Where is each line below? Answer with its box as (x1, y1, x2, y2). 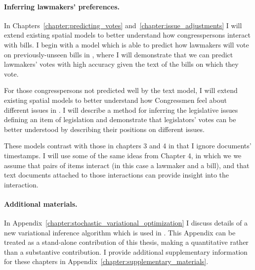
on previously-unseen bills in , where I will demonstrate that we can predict (4, 49, 233, 59)
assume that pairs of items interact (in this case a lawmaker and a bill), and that (4, 160, 250, 170)
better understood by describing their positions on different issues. (4, 124, 205, 134)
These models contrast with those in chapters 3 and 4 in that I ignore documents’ (4, 140, 252, 151)
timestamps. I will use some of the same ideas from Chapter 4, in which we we (4, 150, 242, 160)
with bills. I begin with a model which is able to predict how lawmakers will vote (4, 39, 249, 49)
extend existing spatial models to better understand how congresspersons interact (4, 30, 251, 40)
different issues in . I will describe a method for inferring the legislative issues (4, 104, 238, 115)
